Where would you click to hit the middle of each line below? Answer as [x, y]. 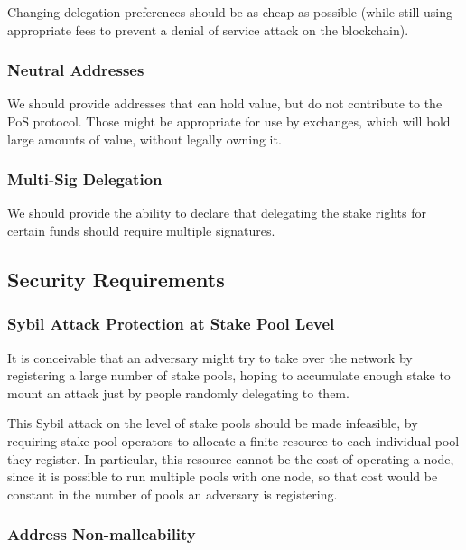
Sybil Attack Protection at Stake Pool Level [171, 324]
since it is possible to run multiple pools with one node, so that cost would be [223, 476]
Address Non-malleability [102, 534]
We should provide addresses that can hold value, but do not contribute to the [225, 103]
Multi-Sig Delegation [85, 179]
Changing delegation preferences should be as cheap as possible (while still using [230, 12]
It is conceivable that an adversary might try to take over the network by [210, 357]
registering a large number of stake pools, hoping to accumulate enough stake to [229, 375]
